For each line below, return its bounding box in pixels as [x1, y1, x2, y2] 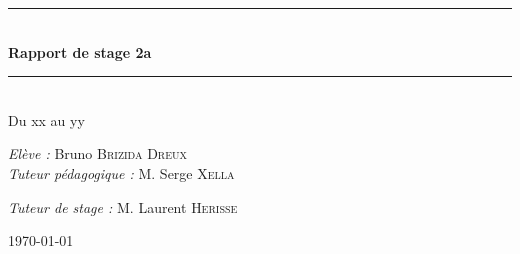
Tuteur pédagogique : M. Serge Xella [8, 162, 235, 183]
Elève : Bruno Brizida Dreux [8, 143, 188, 164]
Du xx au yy [8, 109, 85, 130]
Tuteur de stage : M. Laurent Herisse [8, 196, 238, 217]
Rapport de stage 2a [8, 41, 152, 62]
